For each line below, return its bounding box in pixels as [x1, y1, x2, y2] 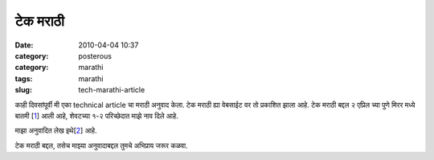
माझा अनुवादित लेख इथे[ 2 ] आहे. [14, 125, 97, 136]
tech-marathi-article [78, 85, 145, 95]
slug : [14, 85, 32, 95]
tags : [14, 73, 33, 84]
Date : [14, 40, 34, 50]
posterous [78, 51, 113, 60]
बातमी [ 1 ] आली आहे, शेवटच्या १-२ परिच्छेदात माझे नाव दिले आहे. [14, 111, 178, 121]
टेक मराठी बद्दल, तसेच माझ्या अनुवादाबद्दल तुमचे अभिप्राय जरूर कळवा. [14, 141, 188, 150]
